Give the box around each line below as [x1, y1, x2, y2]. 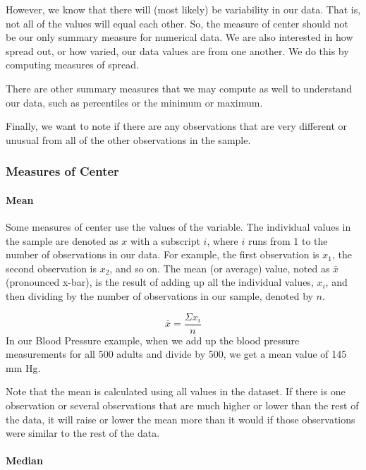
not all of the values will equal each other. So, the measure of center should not [6, 16, 348, 30]
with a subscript [130, 233, 200, 248]
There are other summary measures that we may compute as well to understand [6, 80, 352, 95]
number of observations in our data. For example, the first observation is [6, 247, 319, 262]
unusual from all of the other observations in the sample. [6, 132, 251, 147]
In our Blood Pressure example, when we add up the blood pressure [6, 332, 300, 347]
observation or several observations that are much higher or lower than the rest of [6, 397, 359, 412]
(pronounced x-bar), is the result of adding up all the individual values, [6, 275, 314, 289]
